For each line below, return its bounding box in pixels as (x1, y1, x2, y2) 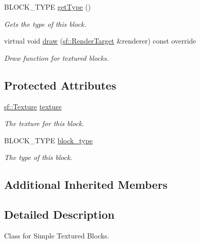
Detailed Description (4, 207, 115, 222)
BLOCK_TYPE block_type (4, 135, 93, 145)
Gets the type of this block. (4, 18, 87, 29)
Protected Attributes (4, 77, 116, 93)
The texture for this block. (4, 118, 84, 129)
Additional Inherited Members (4, 177, 168, 192)
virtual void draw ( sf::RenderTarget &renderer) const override (4, 35, 196, 46)
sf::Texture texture (4, 101, 62, 111)
